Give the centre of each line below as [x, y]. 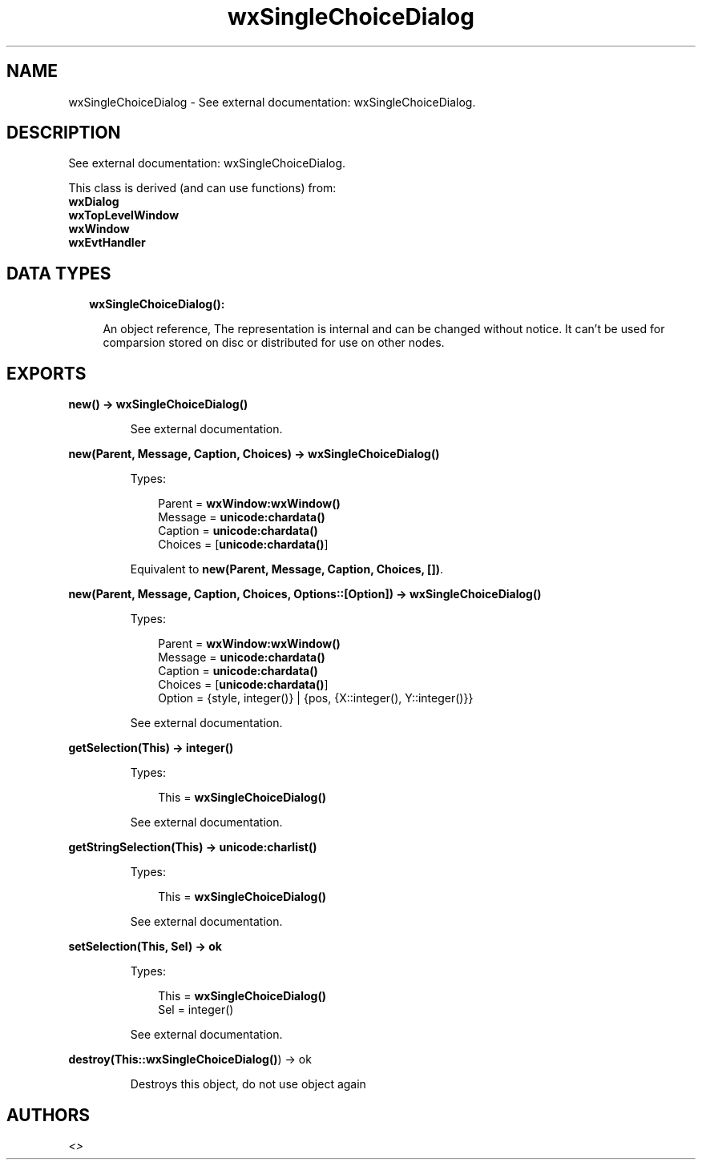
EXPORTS [46, 373]
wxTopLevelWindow [124, 215]
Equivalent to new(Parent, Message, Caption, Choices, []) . [286, 569]
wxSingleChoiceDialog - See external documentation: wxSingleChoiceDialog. [272, 102]
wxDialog [94, 202]
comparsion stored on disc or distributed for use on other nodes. [274, 343]
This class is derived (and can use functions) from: [202, 188]
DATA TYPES [59, 273]
